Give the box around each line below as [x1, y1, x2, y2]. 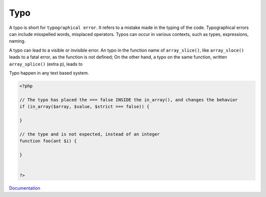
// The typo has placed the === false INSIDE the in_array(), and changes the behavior [19, 97, 238, 103]
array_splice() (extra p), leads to [9, 61, 83, 67]
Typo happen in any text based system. [9, 70, 89, 76]
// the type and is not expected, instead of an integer [19, 131, 160, 137]
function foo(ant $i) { [19, 138, 77, 143]
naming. [9, 38, 26, 44]
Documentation [9, 185, 40, 191]
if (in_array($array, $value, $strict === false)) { [19, 104, 150, 110]
